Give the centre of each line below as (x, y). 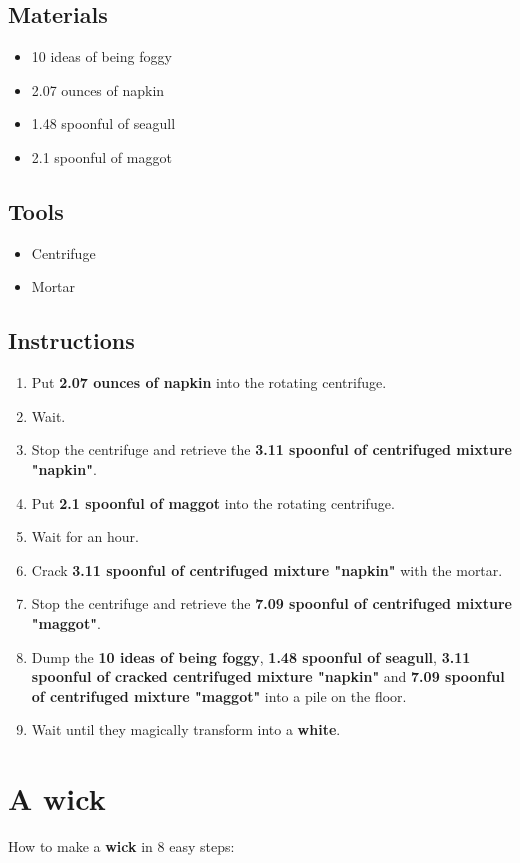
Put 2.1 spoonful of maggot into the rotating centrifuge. (213, 502)
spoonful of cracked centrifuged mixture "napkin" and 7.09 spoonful (268, 676)
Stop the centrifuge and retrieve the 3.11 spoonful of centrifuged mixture (271, 449)
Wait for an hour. (85, 536)
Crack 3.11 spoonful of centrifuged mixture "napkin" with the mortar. (267, 569)
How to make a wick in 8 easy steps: (121, 846)
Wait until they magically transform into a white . (186, 729)
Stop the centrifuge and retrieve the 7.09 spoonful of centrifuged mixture (271, 603)
